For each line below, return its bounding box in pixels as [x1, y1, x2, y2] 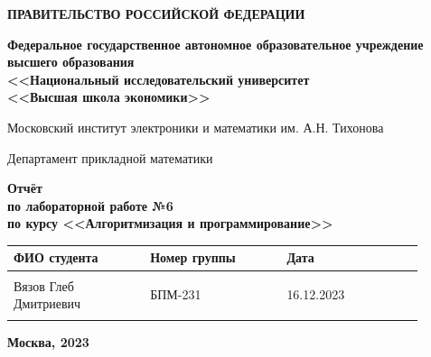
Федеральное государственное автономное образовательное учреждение [7, 34, 424, 53]
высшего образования [7, 52, 135, 71]
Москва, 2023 [7, 333, 89, 352]
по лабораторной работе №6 [7, 196, 173, 215]
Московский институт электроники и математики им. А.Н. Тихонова [7, 117, 384, 136]
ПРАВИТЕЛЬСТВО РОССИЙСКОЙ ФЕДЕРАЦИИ [7, 5, 305, 23]
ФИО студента [14, 248, 98, 267]
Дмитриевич [14, 294, 81, 313]
